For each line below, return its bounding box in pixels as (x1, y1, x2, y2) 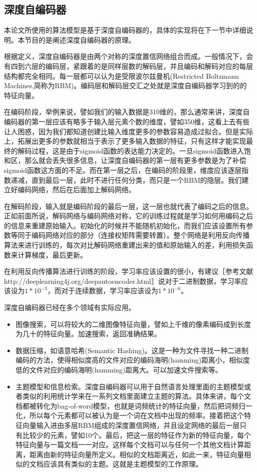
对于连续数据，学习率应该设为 (61, 285, 158, 296)
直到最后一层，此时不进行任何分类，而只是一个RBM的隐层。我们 (31, 174, 242, 185)
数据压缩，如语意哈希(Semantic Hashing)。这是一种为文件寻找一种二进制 (15, 345, 249, 355)
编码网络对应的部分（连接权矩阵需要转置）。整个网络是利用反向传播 (31, 230, 250, 240)
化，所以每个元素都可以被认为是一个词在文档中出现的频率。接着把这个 (15, 410, 244, 420)
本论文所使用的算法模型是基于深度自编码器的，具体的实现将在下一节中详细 (4, 25, 246, 35)
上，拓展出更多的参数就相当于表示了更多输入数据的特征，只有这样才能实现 (4, 136, 246, 146)
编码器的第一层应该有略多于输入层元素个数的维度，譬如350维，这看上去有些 (4, 116, 250, 126)
